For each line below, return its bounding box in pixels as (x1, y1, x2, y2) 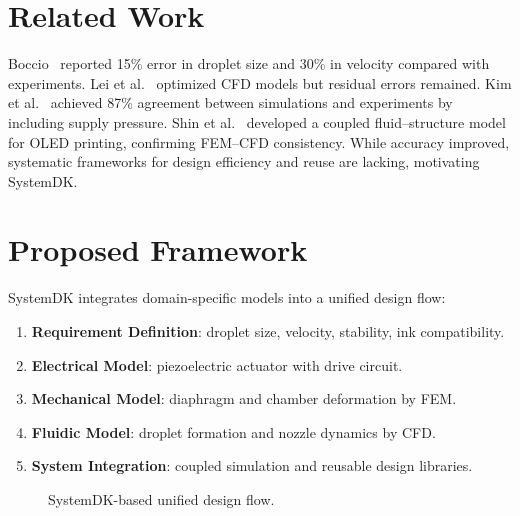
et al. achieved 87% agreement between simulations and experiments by (8, 92, 453, 113)
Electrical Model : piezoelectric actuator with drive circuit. (31, 354, 403, 375)
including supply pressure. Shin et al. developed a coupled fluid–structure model (8, 111, 506, 132)
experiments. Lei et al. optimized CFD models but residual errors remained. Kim (8, 72, 512, 93)
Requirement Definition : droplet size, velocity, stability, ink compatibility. (31, 321, 505, 341)
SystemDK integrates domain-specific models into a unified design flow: (8, 287, 446, 308)
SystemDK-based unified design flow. (48, 488, 275, 509)
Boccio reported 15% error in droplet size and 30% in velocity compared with (8, 53, 490, 74)
